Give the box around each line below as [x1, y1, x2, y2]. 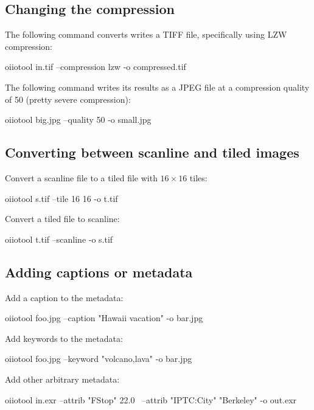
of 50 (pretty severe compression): [5, 92, 131, 105]
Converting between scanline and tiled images [5, 143, 299, 162]
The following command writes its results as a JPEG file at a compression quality [5, 80, 310, 93]
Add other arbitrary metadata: [5, 372, 120, 385]
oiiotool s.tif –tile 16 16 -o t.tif [5, 192, 118, 204]
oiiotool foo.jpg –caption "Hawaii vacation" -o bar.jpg [5, 311, 203, 324]
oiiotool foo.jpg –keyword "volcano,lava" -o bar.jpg [5, 352, 192, 365]
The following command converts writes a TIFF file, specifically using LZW [5, 28, 287, 41]
